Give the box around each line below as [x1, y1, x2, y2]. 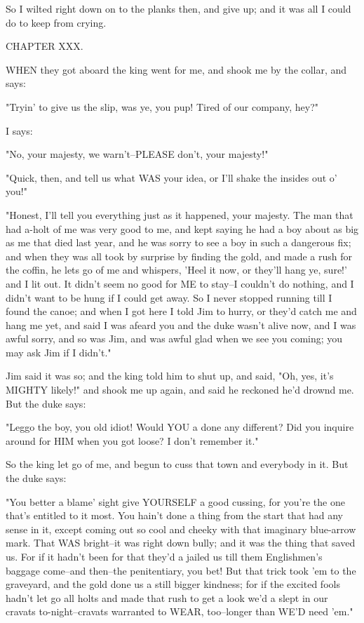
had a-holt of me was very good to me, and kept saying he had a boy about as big [6, 221, 359, 236]
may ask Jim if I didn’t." [6, 344, 112, 359]
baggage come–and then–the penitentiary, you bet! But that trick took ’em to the [6, 563, 356, 577]
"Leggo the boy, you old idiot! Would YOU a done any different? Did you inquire [6, 420, 354, 434]
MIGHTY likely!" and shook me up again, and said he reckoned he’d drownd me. [6, 382, 354, 397]
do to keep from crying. [6, 15, 107, 29]
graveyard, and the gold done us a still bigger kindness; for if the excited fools [6, 577, 340, 591]
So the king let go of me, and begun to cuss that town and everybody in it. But [6, 457, 349, 471]
